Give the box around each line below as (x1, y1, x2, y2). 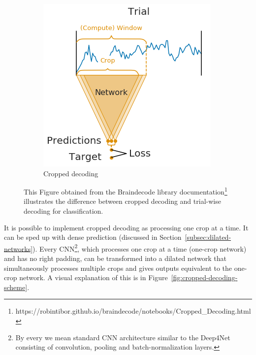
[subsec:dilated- (185, 232, 231, 242)
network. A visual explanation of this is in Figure (19, 272, 168, 283)
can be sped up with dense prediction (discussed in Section (4, 232, 182, 242)
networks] (4, 243, 33, 254)
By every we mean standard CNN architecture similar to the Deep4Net (15, 332, 230, 342)
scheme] (4, 282, 28, 292)
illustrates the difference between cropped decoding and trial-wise (24, 196, 221, 206)
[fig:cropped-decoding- (171, 272, 238, 283)
